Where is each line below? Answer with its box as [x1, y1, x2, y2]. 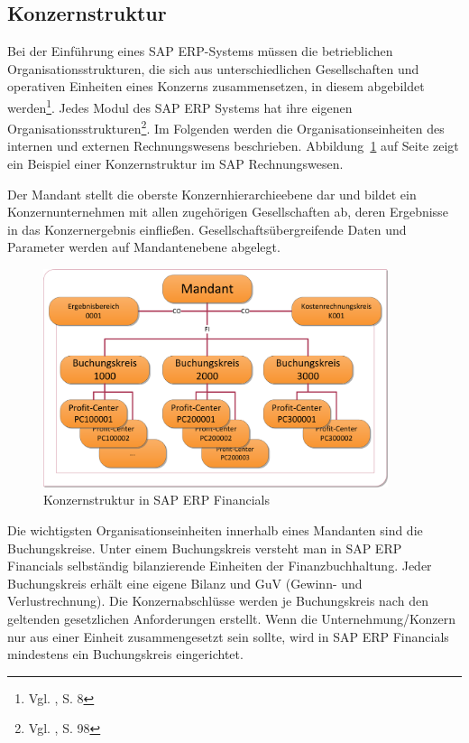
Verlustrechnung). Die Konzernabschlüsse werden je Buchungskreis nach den [7, 591, 428, 610]
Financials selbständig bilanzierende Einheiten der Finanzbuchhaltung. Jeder [7, 556, 432, 575]
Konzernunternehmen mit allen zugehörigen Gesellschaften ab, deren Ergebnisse [7, 202, 448, 221]
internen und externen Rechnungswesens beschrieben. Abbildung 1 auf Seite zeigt [7, 136, 459, 155]
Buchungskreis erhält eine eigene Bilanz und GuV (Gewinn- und [7, 573, 363, 592]
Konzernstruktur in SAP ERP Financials [43, 490, 270, 509]
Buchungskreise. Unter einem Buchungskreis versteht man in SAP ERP [7, 538, 402, 557]
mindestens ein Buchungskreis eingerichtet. [7, 645, 244, 664]
